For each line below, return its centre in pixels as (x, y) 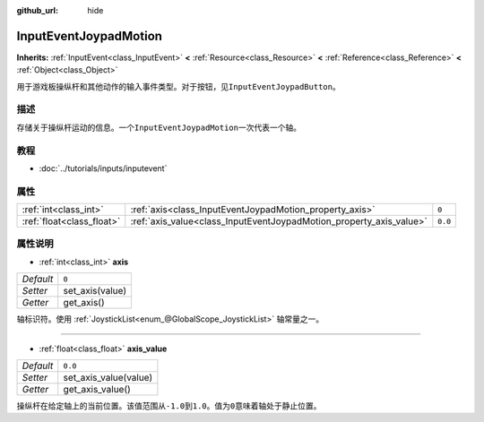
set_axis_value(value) (108, 378)
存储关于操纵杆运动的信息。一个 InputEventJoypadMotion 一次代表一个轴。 (159, 127)
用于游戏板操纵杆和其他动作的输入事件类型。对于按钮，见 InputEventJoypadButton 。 (178, 86)
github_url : (37, 10)
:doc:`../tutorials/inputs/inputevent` (103, 168)
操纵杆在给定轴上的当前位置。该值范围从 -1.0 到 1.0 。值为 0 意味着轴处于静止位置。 (169, 406)
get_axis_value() (97, 390)
